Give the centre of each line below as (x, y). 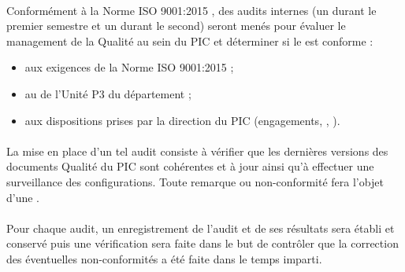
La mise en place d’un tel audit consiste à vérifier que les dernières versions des (197, 151)
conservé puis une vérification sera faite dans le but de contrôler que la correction (202, 243)
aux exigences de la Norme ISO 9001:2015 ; (129, 67)
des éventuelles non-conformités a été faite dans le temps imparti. (164, 258)
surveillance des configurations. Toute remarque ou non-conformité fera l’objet (195, 181)
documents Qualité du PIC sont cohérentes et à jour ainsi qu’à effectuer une (190, 166)
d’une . (23, 197)
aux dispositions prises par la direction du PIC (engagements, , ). (182, 120)
